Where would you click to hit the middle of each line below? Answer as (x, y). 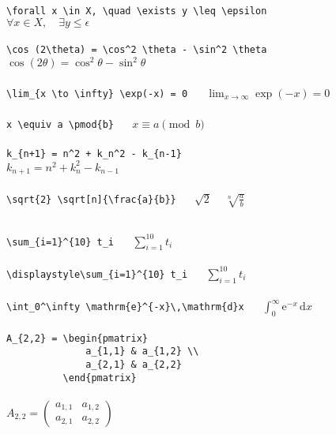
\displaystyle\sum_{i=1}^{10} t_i (97, 274)
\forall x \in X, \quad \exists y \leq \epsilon (137, 11)
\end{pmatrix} (100, 378)
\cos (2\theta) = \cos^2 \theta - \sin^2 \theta (137, 50)
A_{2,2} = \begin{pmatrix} (77, 338)
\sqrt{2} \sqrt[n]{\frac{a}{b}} (91, 199)
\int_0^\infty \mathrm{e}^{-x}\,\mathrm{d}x (125, 307)
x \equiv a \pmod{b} (60, 125)
